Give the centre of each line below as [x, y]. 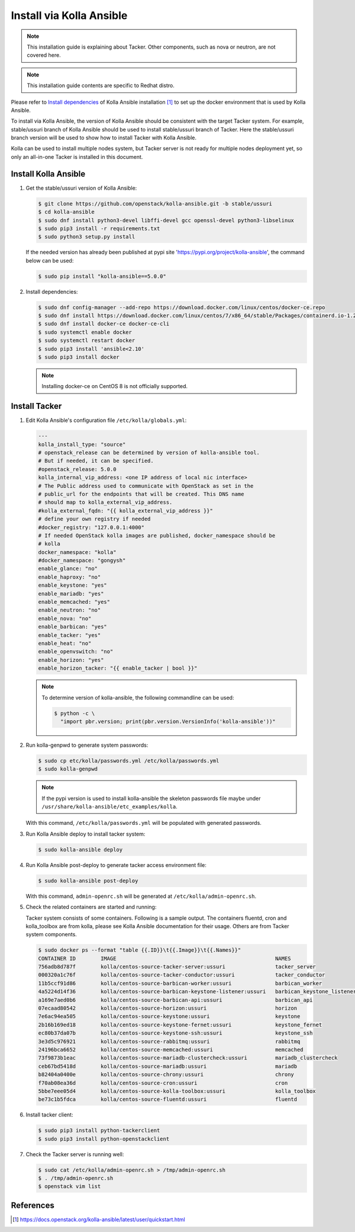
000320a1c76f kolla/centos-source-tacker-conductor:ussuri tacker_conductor [182, 975]
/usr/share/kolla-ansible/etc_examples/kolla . [109, 807]
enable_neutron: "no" [70, 610]
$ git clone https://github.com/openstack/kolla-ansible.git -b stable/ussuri [155, 204]
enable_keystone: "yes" [73, 585]
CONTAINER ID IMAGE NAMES [164, 958]
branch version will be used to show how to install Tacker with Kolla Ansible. [104, 138]
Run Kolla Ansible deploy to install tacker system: [85, 834]
